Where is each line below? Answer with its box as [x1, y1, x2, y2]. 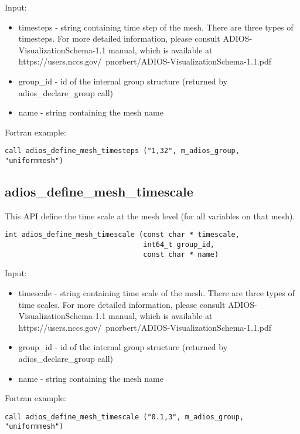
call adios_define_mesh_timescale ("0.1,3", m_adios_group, [5, 412, 244, 421]
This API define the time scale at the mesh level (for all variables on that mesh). [5, 209, 295, 222]
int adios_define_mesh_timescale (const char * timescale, [5, 230, 240, 239]
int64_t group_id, [143, 240, 214, 249]
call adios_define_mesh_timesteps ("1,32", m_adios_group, [5, 147, 240, 155]
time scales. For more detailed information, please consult [18, 298, 226, 310]
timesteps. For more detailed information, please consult [18, 32, 220, 45]
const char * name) [143, 250, 219, 259]
